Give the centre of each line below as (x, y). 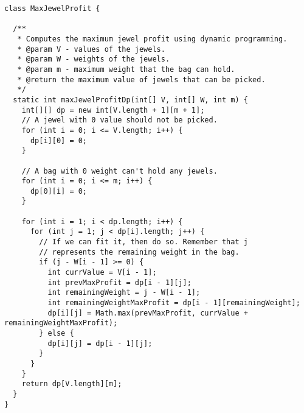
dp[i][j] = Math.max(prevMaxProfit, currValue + (148, 313)
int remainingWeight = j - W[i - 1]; (124, 293)
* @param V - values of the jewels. (91, 49)
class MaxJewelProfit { (52, 9)
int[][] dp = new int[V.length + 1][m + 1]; (113, 110)
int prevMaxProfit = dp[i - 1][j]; (119, 282)
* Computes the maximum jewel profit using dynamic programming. (152, 39)
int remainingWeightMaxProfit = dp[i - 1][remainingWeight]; (174, 303)
